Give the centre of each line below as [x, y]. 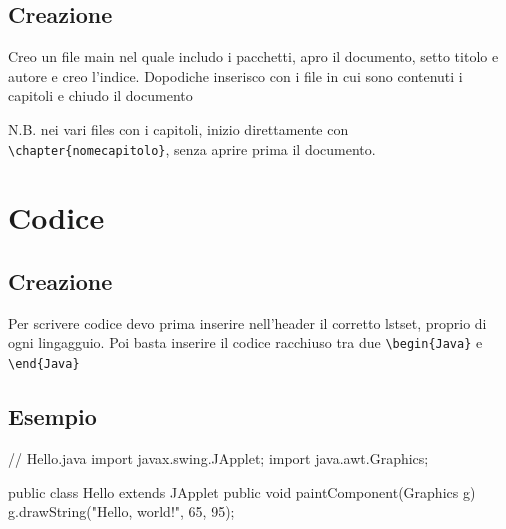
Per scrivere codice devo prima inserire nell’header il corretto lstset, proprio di [247, 322]
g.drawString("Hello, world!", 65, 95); [121, 511]
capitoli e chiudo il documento [100, 95]
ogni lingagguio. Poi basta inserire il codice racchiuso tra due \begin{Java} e [245, 342]
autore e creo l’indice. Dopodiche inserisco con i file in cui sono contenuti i [235, 75]
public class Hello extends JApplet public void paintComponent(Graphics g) [242, 491]
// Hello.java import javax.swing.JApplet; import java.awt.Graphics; [218, 457]
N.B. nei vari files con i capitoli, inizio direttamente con [178, 129]
